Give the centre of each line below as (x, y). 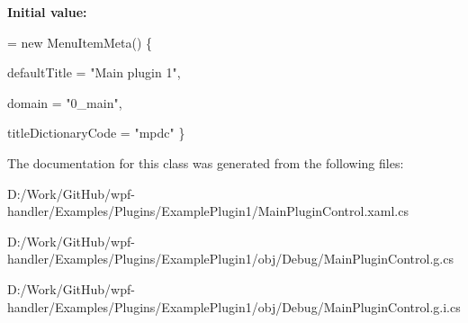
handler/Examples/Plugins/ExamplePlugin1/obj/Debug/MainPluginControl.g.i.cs (234, 306)
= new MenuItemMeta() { (80, 42)
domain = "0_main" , (65, 102)
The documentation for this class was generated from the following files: (206, 162)
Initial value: (47, 12)
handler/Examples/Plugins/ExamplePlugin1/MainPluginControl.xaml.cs (208, 211)
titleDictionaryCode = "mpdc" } (96, 133)
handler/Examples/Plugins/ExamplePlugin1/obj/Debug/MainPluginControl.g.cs (230, 259)
